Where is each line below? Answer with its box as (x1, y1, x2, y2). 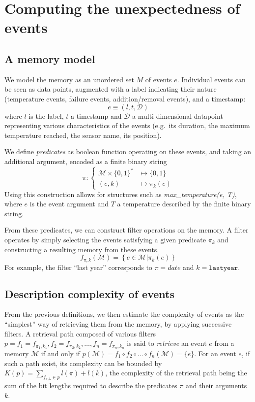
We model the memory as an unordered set (4, 74, 134, 84)
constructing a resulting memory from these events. (4, 244, 159, 254)
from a (214, 338, 234, 348)
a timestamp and (70, 110, 122, 121)
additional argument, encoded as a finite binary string (4, 156, 167, 166)
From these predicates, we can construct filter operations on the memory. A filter (4, 225, 249, 235)
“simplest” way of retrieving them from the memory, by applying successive (4, 318, 232, 329)
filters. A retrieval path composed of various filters (4, 328, 156, 338)
